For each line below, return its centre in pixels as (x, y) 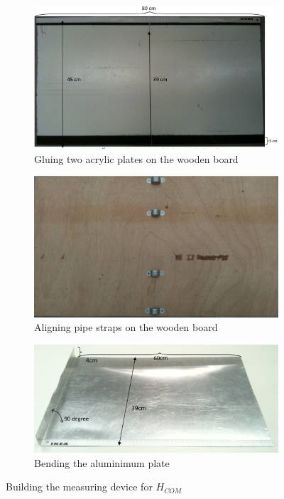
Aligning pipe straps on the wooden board (126, 327)
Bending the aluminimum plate (102, 462)
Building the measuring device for (79, 487)
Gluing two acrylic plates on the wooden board (136, 158)
